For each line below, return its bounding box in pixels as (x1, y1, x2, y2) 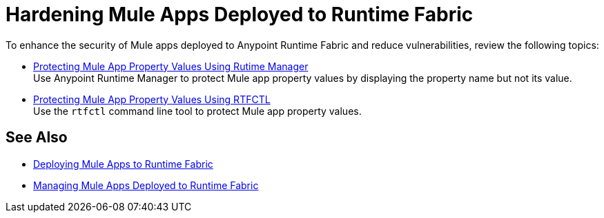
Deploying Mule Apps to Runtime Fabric (33, 157, 213, 170)
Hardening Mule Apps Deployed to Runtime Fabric (6, 3, 474, 26)
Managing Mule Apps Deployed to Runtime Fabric (33, 179, 259, 191)
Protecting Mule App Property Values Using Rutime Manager (33, 60, 309, 72)
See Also (6, 129, 68, 146)
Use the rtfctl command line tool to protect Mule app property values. (33, 105, 362, 117)
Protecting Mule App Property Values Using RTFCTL (33, 93, 271, 105)
